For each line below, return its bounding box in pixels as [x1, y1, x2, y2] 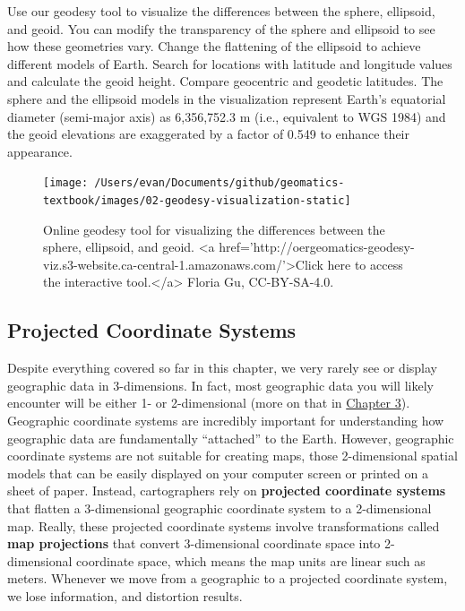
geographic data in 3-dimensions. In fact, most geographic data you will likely [7, 375, 434, 394]
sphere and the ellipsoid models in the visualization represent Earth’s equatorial [7, 89, 446, 108]
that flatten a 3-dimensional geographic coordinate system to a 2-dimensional [7, 498, 432, 517]
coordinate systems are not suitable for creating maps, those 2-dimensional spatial [7, 446, 458, 465]
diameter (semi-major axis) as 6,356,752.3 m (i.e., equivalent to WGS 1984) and [7, 107, 446, 125]
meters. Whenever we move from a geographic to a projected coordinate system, [7, 569, 448, 588]
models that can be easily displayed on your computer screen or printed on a [7, 463, 428, 482]
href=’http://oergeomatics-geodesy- [219, 237, 415, 256]
